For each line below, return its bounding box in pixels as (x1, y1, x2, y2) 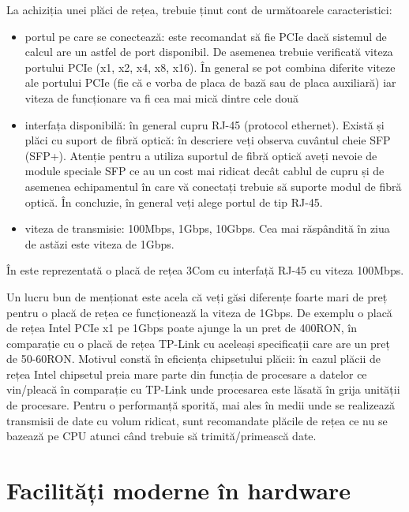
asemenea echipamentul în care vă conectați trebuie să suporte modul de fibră (24, 178, 402, 194)
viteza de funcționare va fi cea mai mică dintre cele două (24, 89, 298, 106)
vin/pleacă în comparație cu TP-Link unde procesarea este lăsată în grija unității (6, 381, 400, 398)
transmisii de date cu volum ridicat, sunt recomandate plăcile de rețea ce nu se (6, 412, 388, 428)
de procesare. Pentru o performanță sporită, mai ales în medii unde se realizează (6, 397, 395, 413)
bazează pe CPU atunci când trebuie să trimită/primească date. (6, 428, 317, 444)
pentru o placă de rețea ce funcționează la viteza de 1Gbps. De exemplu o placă (6, 304, 392, 320)
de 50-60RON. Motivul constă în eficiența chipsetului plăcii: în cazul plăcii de (6, 350, 381, 367)
